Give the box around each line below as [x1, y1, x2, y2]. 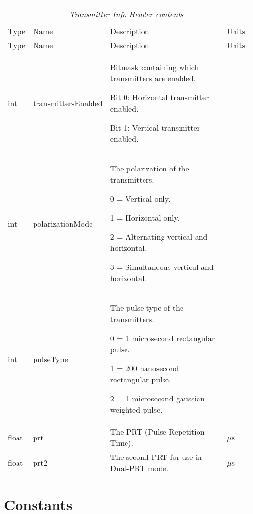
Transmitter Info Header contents [69, 8, 184, 19]
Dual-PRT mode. [110, 462, 169, 474]
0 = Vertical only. [110, 193, 171, 204]
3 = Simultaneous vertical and [110, 261, 214, 272]
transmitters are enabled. [110, 73, 196, 84]
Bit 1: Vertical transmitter [110, 122, 200, 133]
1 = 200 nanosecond [110, 362, 179, 374]
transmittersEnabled [33, 97, 103, 109]
